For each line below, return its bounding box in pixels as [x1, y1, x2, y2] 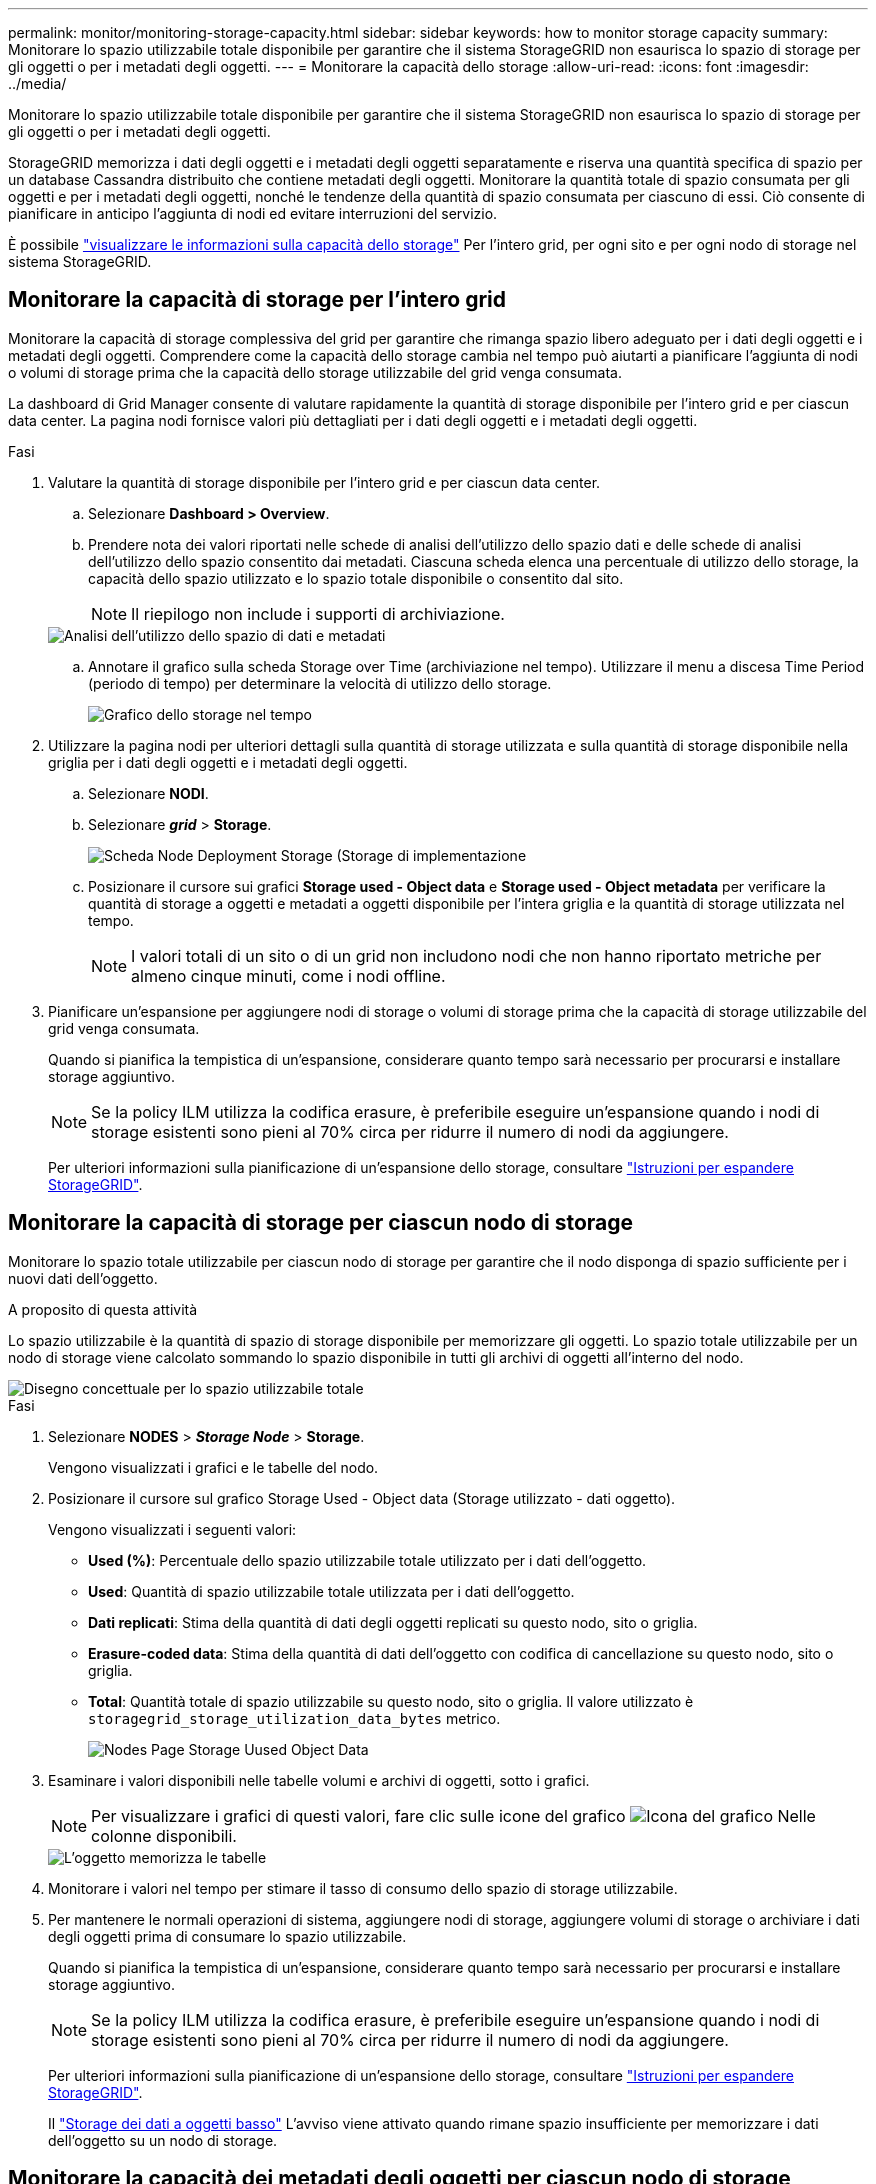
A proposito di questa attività [8, 1300, 198, 1318]
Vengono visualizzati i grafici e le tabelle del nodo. [48, 1458, 379, 1476]
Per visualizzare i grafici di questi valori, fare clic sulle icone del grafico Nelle [91, 1805, 816, 1826]
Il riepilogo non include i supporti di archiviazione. [131, 603, 505, 624]
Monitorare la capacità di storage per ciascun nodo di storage [8, 1210, 634, 1236]
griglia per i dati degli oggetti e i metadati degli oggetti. [48, 753, 408, 771]
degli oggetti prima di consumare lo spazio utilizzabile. [48, 1927, 407, 1945]
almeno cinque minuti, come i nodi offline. [131, 965, 446, 986]
